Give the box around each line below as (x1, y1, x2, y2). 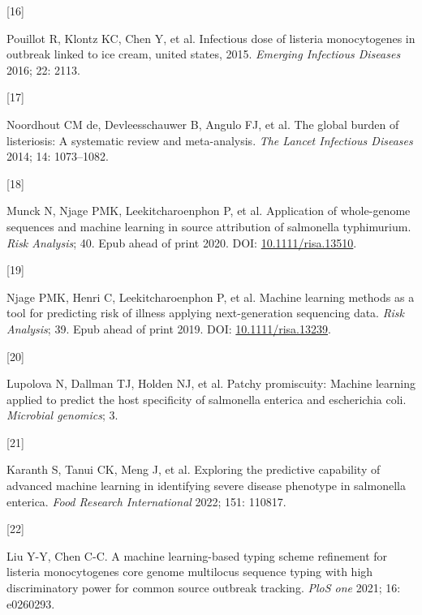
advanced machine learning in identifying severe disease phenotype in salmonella (6, 477, 406, 494)
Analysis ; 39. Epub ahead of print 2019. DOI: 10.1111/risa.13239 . (6, 320, 331, 337)
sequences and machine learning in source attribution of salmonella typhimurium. (6, 217, 411, 234)
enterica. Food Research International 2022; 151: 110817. (6, 492, 286, 510)
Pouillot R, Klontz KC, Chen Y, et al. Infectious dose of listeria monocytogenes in (6, 29, 416, 46)
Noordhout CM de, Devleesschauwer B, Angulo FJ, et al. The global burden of (6, 115, 399, 132)
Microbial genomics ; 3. (6, 406, 118, 424)
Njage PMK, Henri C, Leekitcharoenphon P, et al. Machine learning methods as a (6, 288, 415, 305)
